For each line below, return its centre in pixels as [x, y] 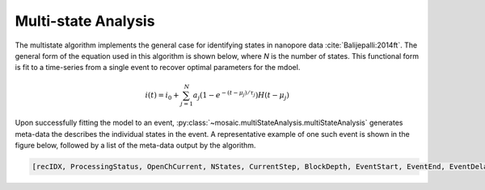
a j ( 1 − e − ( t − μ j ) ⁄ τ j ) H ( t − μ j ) [241, 95]
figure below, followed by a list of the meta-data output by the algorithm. [135, 146]
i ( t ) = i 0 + [162, 96]
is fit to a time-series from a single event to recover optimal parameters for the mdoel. [158, 68]
